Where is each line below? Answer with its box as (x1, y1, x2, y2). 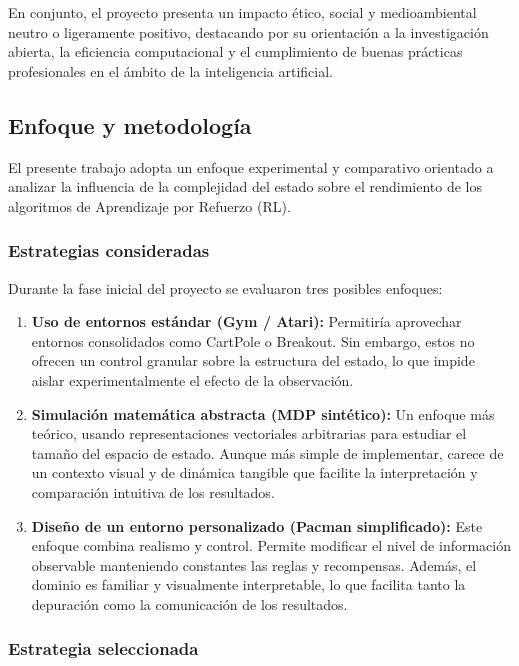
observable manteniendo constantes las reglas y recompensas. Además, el (31, 554, 477, 575)
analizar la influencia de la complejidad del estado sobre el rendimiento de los (8, 176, 483, 197)
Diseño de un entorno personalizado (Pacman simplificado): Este (31, 515, 483, 536)
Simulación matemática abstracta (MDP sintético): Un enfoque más (31, 403, 495, 424)
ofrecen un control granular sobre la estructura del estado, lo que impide (31, 350, 475, 371)
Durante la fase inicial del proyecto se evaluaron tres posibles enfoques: (8, 277, 443, 298)
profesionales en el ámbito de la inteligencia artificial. (8, 60, 333, 81)
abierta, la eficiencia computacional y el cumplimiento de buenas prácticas (8, 41, 463, 62)
